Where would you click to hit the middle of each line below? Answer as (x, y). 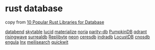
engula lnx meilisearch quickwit (37, 42)
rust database (34, 9)
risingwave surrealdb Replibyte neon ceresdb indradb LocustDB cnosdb (77, 37)
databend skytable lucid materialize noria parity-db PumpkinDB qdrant (76, 31)
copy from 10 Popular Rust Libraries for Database (55, 22)
